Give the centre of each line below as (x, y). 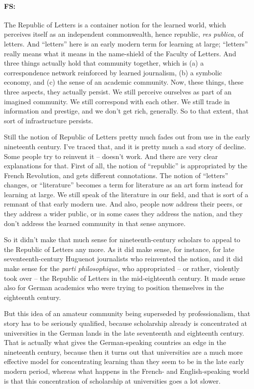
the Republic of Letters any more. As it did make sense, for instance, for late (119, 249)
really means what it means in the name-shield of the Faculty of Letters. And (120, 53)
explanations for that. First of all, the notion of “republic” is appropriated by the (126, 166)
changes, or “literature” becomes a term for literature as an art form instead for (124, 185)
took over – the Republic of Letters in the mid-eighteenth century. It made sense (125, 278)
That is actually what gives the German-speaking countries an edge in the (115, 342)
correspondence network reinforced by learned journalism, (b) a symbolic (113, 72)
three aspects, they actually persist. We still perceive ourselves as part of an (118, 91)
